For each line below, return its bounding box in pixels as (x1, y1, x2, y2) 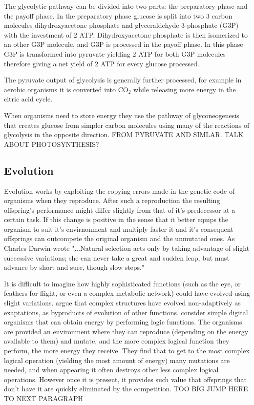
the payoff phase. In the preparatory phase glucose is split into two (4, 10, 204, 20)
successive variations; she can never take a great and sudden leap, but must (4, 252, 230, 263)
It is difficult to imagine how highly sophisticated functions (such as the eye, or (4, 278, 241, 288)
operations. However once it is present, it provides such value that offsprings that (4, 374, 247, 384)
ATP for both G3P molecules (138, 48, 226, 59)
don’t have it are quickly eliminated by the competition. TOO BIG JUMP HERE (4, 384, 248, 394)
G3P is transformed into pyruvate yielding (4, 48, 130, 59)
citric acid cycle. (4, 94, 53, 104)
